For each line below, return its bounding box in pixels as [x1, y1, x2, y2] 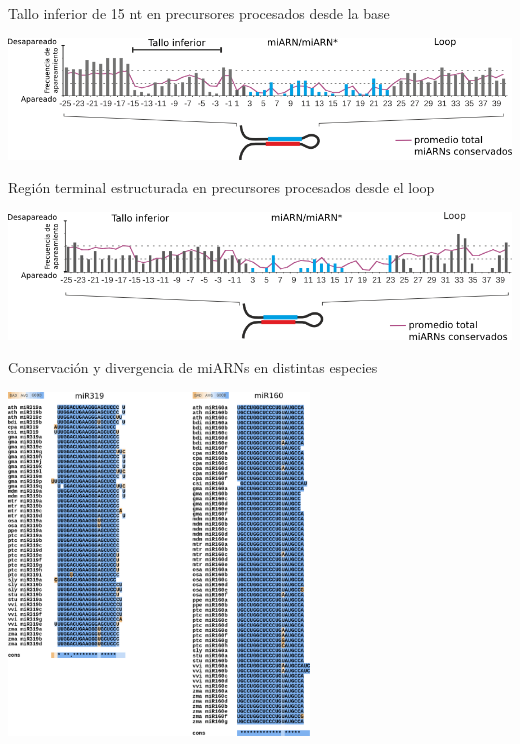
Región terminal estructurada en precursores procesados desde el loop [8, 177, 435, 198]
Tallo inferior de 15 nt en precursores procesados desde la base [8, 3, 390, 23]
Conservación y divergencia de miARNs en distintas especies [8, 357, 378, 378]
